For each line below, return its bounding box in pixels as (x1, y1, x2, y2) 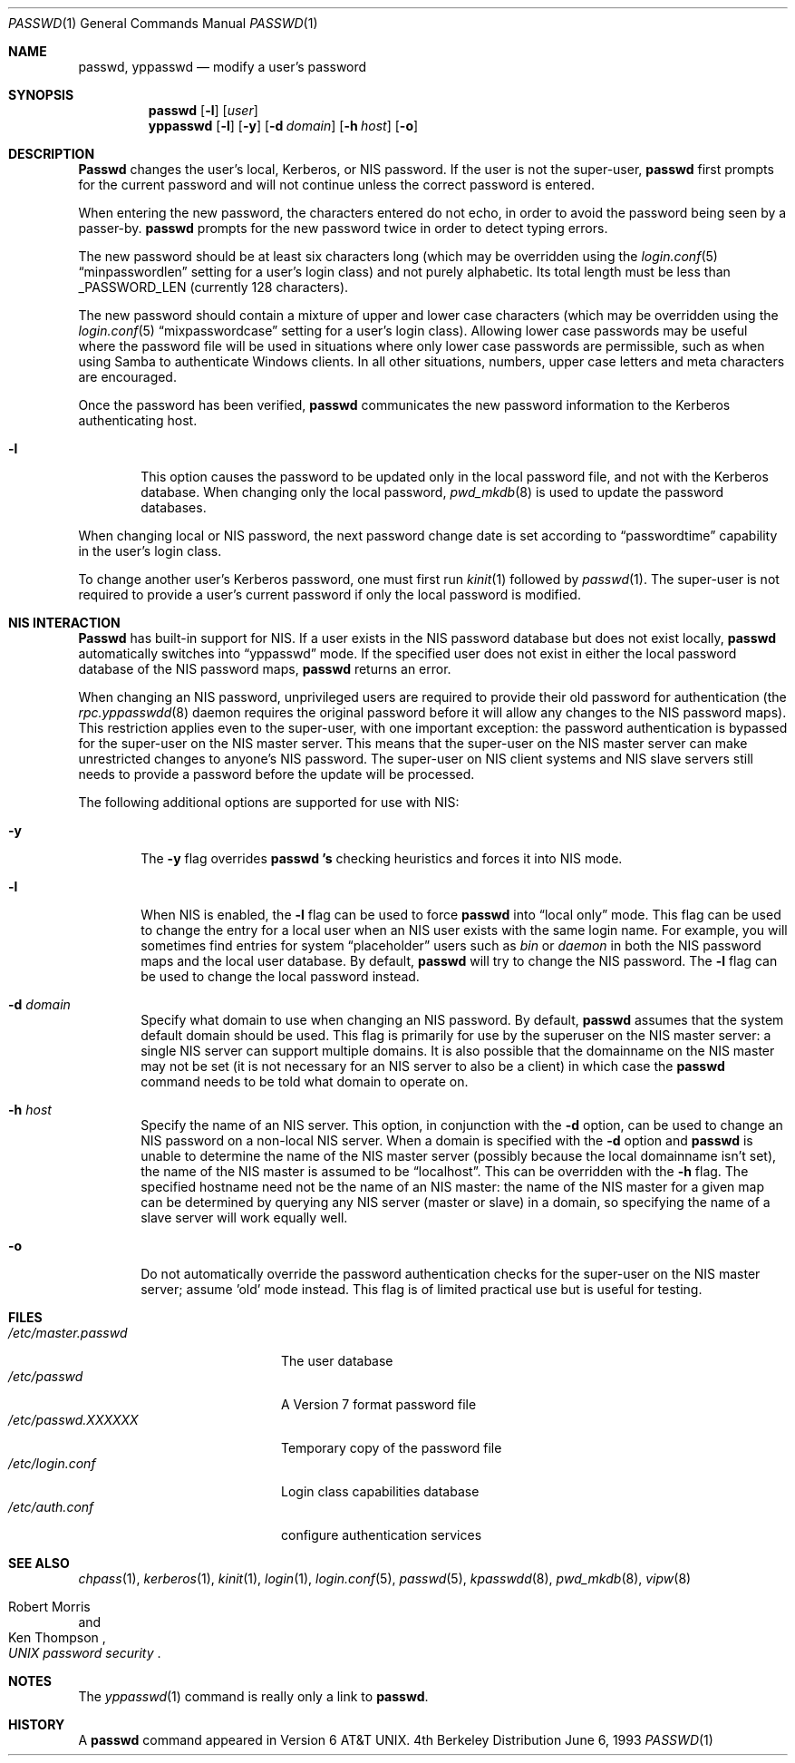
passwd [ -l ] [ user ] (148, 102, 258, 118)
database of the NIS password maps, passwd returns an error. (78, 661, 451, 677)
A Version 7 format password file (281, 1397, 477, 1412)
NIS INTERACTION (8, 615, 121, 630)
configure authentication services (281, 1527, 482, 1543)
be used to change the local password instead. (141, 969, 420, 984)
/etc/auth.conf (8, 1499, 94, 1515)
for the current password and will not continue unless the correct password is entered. (78, 177, 596, 192)
